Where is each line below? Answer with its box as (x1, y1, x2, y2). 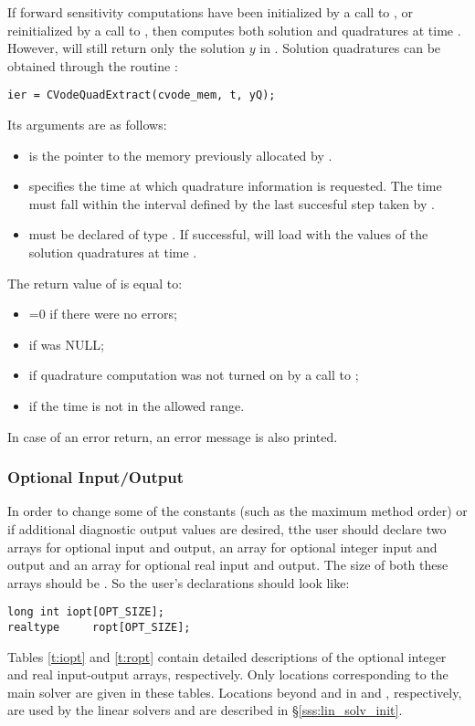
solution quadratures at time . (28, 243, 197, 261)
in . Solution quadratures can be (259, 38, 441, 58)
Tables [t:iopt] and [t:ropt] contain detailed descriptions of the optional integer (7, 647, 447, 666)
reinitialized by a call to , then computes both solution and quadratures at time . (7, 20, 461, 39)
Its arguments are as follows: (7, 115, 167, 134)
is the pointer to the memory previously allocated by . (28, 145, 332, 164)
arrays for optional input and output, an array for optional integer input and (7, 537, 438, 556)
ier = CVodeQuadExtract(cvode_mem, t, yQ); (7, 89, 276, 102)
